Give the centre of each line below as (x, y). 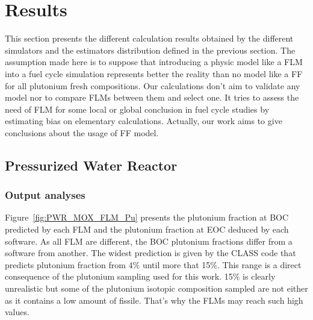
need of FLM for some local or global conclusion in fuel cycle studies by (137, 109)
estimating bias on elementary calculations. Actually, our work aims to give (144, 121)
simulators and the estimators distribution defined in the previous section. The (150, 50)
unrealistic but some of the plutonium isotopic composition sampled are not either (156, 288)
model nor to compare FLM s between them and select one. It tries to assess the (152, 97)
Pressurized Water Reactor (91, 165)
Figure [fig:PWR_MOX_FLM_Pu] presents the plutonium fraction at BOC (147, 217)
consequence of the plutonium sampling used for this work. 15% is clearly (140, 276)
